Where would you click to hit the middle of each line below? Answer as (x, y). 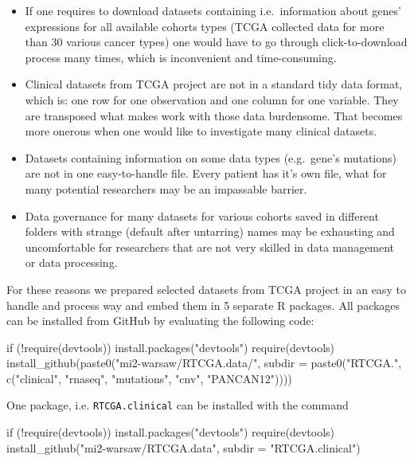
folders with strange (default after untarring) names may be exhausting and (210, 231)
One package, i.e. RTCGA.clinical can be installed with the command (178, 405)
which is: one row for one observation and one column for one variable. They (212, 99)
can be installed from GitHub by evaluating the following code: (160, 321)
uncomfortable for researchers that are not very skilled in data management (210, 247)
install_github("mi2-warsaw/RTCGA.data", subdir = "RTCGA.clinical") (184, 447)
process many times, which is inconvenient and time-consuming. (181, 57)
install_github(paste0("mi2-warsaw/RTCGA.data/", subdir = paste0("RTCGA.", (204, 363)
